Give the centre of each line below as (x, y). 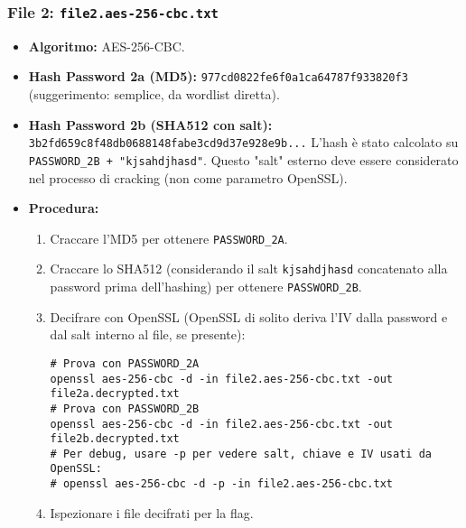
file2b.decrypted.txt (115, 439)
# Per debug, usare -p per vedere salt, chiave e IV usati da (241, 454)
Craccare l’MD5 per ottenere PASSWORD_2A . (169, 238)
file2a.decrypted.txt (115, 394)
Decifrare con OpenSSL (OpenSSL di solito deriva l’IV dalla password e (249, 316)
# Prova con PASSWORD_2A (125, 363)
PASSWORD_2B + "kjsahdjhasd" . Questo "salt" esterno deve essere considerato (243, 159)
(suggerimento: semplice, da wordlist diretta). (154, 94)
